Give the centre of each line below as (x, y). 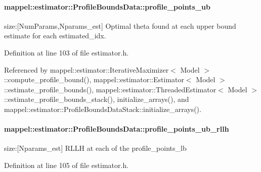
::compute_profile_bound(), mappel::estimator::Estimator (94, 79)
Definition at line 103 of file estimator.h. (67, 52)
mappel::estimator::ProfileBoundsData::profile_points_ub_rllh (117, 129)
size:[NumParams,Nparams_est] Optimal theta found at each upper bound (120, 25)
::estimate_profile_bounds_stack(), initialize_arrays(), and (97, 99)
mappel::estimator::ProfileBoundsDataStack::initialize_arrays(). (103, 109)
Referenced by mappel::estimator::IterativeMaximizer (86, 69)
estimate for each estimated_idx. (55, 36)
